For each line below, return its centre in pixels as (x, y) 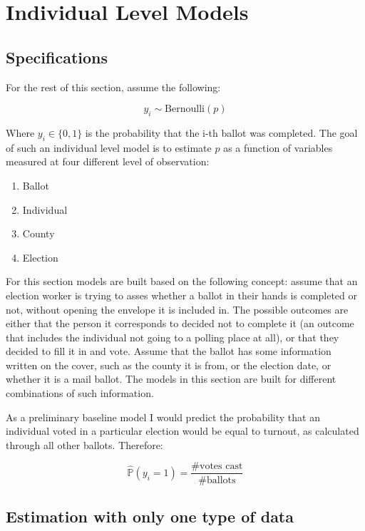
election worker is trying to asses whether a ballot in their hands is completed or (181, 295)
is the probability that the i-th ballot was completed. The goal (221, 132)
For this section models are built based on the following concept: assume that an (182, 281)
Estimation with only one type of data (150, 516)
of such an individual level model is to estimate (109, 147)
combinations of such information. (80, 393)
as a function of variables (278, 147)
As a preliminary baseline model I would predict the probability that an (163, 417)
